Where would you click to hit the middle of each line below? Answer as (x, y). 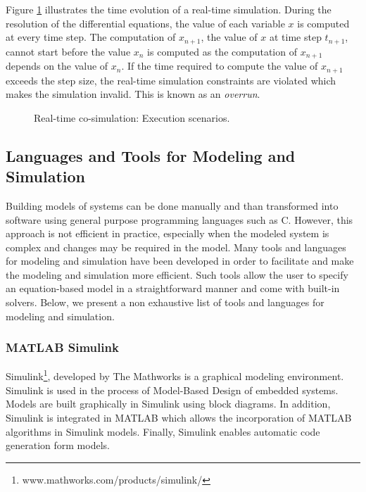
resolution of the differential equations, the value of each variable (145, 23)
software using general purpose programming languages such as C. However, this (179, 219)
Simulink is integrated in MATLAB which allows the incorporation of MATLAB (179, 417)
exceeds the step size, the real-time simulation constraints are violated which (171, 80)
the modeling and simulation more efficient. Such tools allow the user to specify (177, 274)
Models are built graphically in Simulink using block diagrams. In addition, (168, 404)
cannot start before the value (68, 51)
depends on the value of (57, 66)
